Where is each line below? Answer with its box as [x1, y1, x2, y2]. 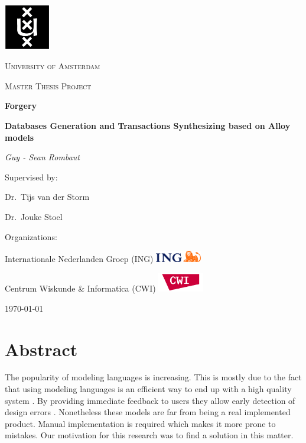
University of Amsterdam [5, 60, 100, 72]
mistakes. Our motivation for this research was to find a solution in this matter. [5, 429, 294, 441]
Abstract [5, 337, 78, 361]
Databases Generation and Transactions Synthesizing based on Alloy [5, 119, 291, 131]
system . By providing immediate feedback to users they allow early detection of [5, 394, 295, 406]
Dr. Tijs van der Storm [5, 190, 90, 203]
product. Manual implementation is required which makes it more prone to [5, 417, 276, 429]
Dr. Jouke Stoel [5, 210, 63, 222]
